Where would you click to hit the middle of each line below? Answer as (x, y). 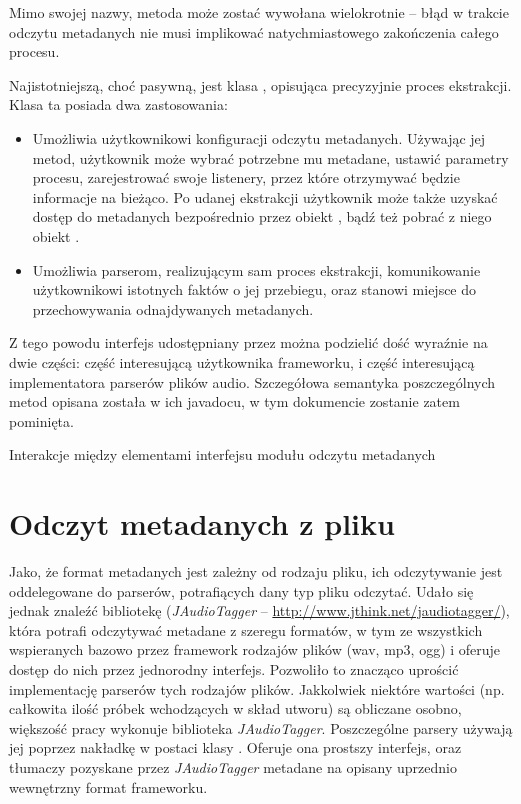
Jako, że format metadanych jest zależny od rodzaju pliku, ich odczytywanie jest (256, 571)
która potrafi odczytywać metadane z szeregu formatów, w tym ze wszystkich (246, 629)
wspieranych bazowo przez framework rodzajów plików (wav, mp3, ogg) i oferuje (255, 649)
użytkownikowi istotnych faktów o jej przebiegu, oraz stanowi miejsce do (254, 289)
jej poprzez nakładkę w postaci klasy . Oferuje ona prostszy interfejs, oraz (235, 747)
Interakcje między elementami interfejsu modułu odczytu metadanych (222, 454)
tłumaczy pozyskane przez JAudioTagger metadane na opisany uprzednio (233, 766)
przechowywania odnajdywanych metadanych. (173, 308)
